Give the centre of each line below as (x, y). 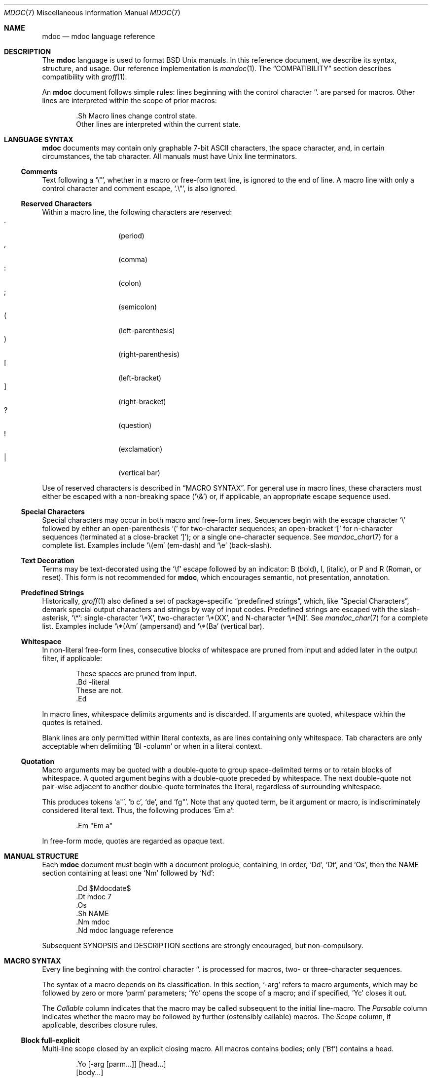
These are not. (100, 690)
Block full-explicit (50, 1040)
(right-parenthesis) (149, 354)
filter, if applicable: (72, 658)
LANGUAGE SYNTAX (39, 139)
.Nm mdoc (93, 922)
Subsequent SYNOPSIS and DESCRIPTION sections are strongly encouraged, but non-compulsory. (203, 945)
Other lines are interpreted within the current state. (158, 124)
